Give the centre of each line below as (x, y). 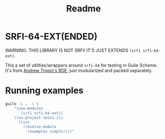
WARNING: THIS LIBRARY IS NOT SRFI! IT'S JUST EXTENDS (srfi (73, 50)
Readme (83, 9)
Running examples (44, 91)
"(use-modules (29, 108)
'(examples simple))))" (50, 132)
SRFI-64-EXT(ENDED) (51, 36)
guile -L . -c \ (22, 104)
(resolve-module (40, 127)
